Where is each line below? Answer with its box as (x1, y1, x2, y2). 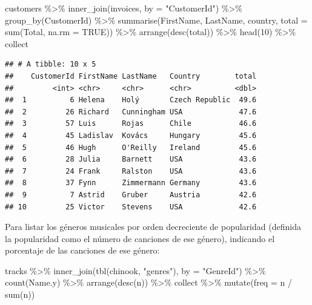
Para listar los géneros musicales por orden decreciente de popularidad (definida (5, 220, 301, 233)
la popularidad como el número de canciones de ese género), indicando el (5, 232, 275, 244)
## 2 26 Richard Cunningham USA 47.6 (5, 107, 257, 116)
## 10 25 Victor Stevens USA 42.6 (5, 202, 257, 211)
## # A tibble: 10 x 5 (5, 60, 96, 69)
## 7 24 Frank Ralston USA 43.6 (5, 166, 257, 175)
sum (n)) (5, 288, 35, 301)
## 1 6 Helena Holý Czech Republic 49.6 (5, 96, 257, 105)
